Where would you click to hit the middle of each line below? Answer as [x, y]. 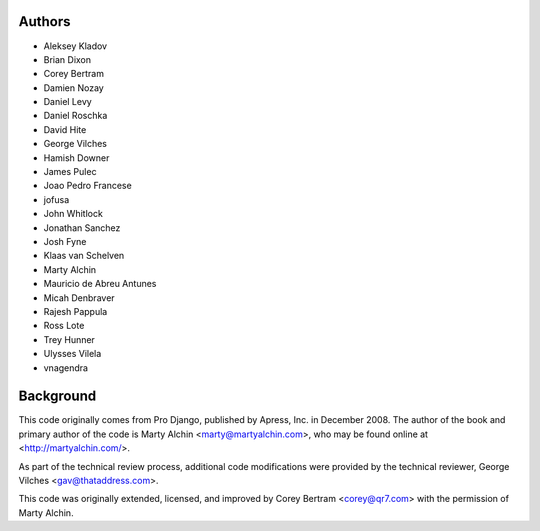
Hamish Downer [76, 157]
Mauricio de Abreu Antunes [100, 284]
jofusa [56, 199]
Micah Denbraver [79, 297]
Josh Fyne [65, 241]
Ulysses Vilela [72, 354]
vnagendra [66, 367]
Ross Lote [64, 326]
